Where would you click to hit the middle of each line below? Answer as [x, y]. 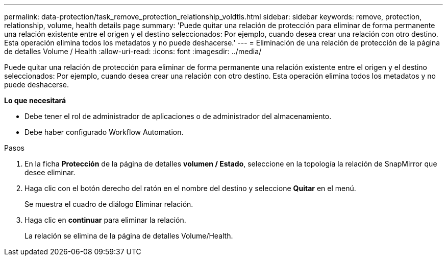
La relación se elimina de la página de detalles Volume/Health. [129, 236]
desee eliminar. [50, 172]
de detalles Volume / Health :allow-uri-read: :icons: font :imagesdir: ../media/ [133, 51]
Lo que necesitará [35, 100]
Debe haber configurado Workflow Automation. [104, 132]
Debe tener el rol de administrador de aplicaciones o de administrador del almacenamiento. [178, 116]
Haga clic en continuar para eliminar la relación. [105, 220]
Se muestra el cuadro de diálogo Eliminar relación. [109, 204]
